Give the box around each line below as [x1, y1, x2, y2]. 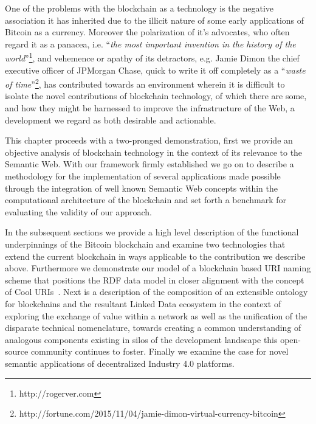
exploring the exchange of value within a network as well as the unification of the [5, 309, 307, 322]
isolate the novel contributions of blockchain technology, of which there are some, [5, 89, 307, 102]
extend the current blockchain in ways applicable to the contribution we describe [5, 249, 306, 262]
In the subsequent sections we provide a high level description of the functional [5, 226, 299, 238]
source [5, 345, 29, 358]
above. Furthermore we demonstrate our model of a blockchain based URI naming [5, 262, 311, 274]
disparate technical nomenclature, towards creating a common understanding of [5, 321, 301, 334]
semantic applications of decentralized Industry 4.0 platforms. [5, 356, 235, 369]
